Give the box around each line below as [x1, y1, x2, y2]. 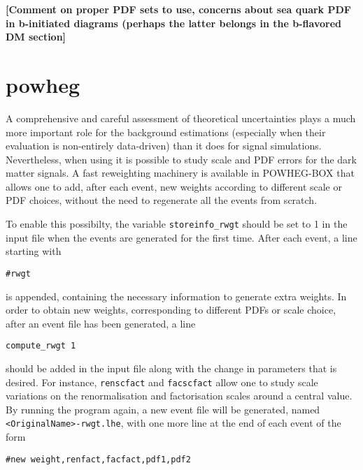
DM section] [6, 29, 66, 44]
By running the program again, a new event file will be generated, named [6, 402, 320, 416]
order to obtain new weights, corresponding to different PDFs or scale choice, [6, 302, 336, 317]
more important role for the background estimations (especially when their [6, 124, 326, 139]
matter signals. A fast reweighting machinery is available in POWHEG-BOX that [6, 166, 355, 180]
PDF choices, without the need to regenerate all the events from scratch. [6, 193, 318, 207]
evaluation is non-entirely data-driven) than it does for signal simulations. [6, 138, 322, 153]
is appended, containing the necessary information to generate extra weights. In [6, 288, 347, 303]
